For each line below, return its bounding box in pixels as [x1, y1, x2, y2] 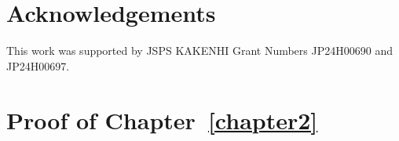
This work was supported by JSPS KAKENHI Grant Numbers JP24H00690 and [6, 42, 393, 59]
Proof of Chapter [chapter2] [6, 103, 318, 136]
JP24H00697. [6, 57, 70, 74]
